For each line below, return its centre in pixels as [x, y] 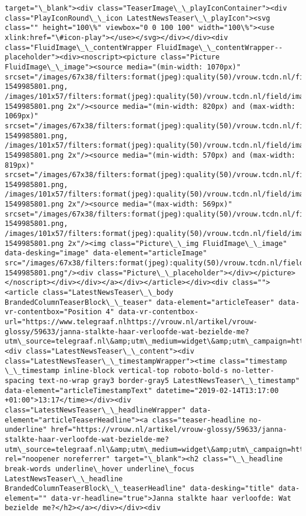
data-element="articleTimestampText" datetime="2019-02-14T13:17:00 [142, 390]
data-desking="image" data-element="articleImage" [106, 253]
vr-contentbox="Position [53, 312]
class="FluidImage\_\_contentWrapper [79, 47]
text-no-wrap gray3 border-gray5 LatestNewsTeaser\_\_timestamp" [169, 380]
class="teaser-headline [199, 420]
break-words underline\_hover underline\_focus [100, 469]
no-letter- [253, 371]
